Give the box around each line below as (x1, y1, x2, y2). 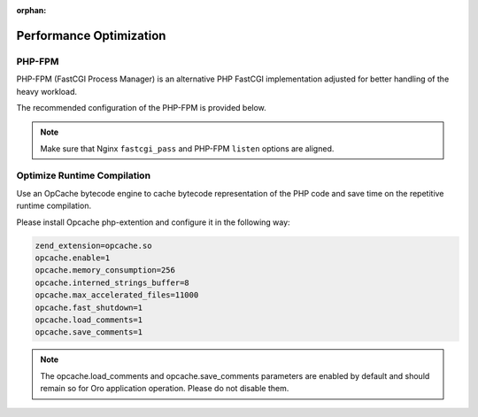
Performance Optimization (16, 27, 166, 43)
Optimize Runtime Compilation (16, 169, 150, 181)
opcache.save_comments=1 (35, 328, 143, 337)
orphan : (16, 5, 47, 15)
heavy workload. (16, 86, 78, 97)
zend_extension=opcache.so (35, 240, 152, 251)
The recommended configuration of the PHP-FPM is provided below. (16, 102, 267, 112)
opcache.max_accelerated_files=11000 (35, 290, 199, 300)
